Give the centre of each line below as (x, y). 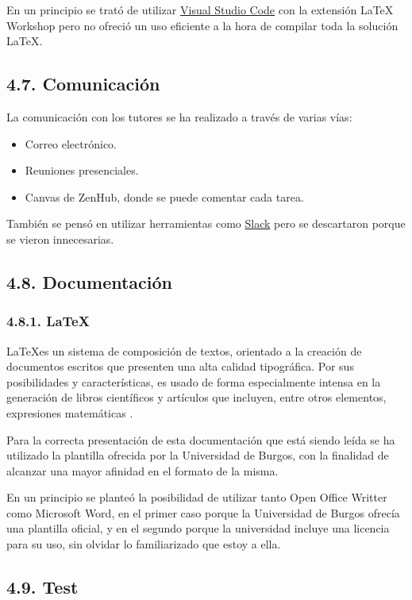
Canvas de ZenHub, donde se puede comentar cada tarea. (164, 196)
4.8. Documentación (89, 281)
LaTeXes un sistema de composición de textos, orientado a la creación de (184, 350)
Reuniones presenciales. (82, 170)
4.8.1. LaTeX (48, 321)
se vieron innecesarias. (60, 238)
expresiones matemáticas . (70, 412)
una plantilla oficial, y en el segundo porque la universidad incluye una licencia (198, 528)
